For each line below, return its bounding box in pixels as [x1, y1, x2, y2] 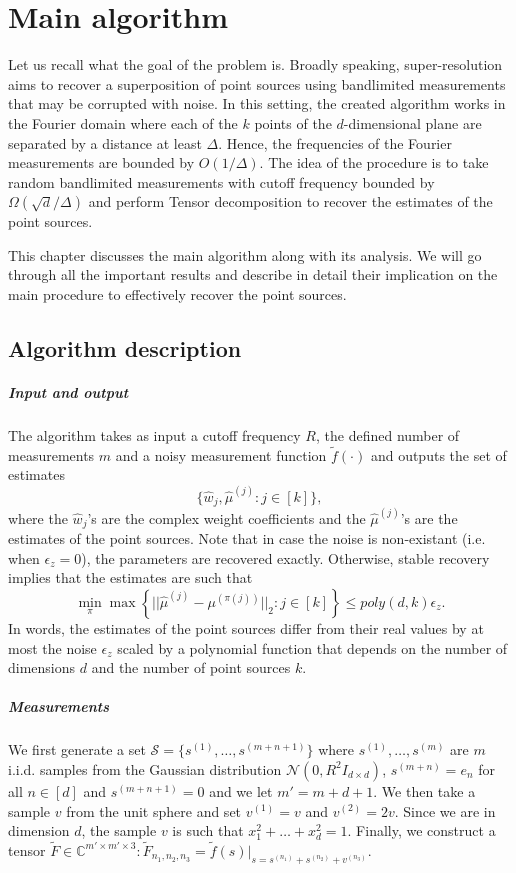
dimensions [8, 657, 76, 678]
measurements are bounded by [8, 152, 195, 173]
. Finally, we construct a [347, 820, 496, 841]
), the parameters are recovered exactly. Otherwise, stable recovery [81, 547, 490, 568]
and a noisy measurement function [115, 444, 327, 465]
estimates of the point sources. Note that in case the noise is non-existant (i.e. [8, 528, 486, 549]
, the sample [81, 820, 157, 841]
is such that [172, 820, 244, 841]
